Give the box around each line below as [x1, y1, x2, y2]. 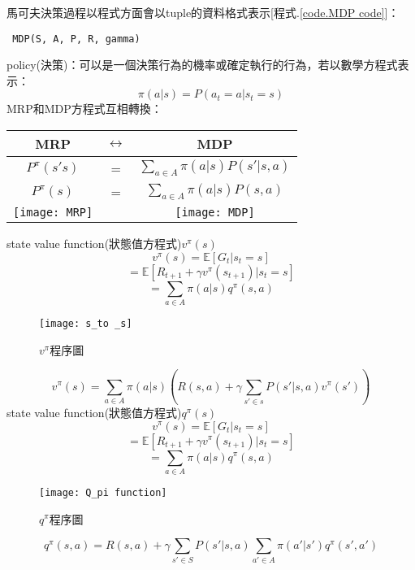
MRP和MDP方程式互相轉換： [6, 100, 162, 117]
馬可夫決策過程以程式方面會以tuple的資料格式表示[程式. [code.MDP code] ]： [6, 4, 400, 20]
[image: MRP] [13, 206, 93, 220]
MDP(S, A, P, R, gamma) [12, 33, 140, 45]
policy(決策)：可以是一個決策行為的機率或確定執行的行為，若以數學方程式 [6, 56, 398, 73]
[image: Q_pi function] [39, 486, 167, 498]
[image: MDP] [175, 206, 255, 220]
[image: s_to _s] [39, 317, 132, 329]
